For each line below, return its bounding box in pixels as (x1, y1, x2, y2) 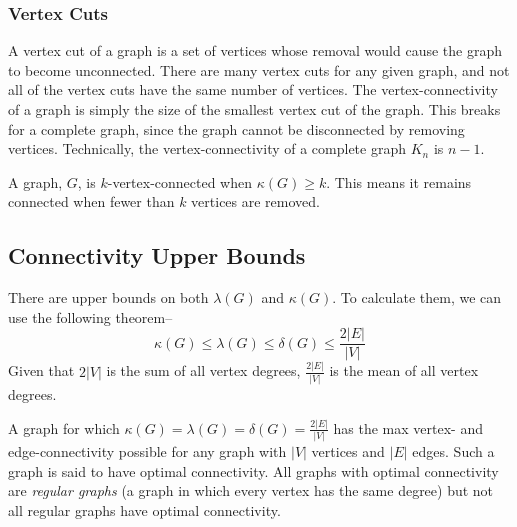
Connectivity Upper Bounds (8, 240, 306, 271)
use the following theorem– (8, 306, 173, 327)
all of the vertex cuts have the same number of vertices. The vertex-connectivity (8, 79, 498, 100)
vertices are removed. (191, 191, 320, 212)
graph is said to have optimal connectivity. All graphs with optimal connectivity (8, 460, 499, 481)
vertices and (311, 441, 385, 462)
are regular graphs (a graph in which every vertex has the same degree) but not (8, 480, 494, 501)
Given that (8, 360, 75, 381)
